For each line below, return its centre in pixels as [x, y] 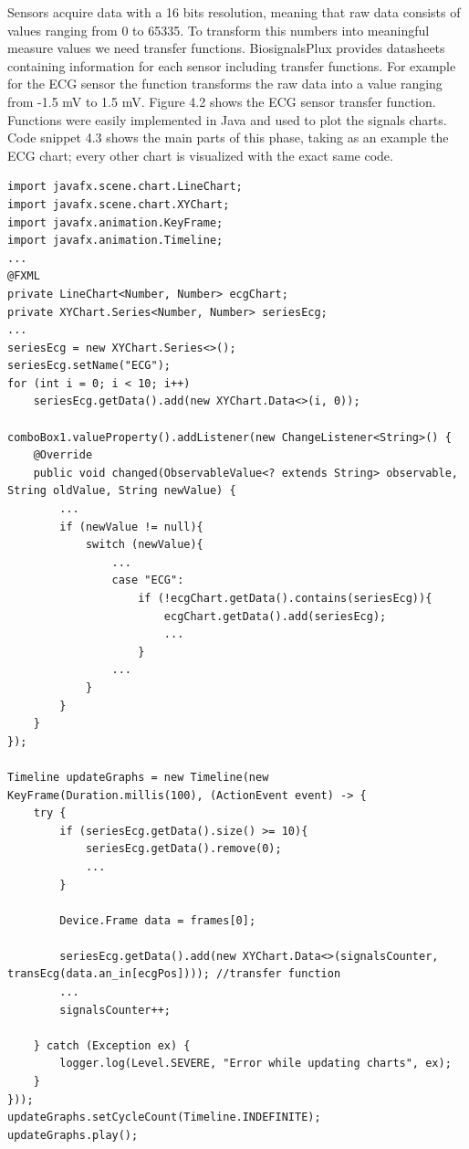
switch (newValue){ [144, 545]
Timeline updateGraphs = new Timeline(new [138, 777]
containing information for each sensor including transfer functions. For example [232, 65]
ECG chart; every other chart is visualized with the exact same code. [200, 155]
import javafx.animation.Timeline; [115, 241]
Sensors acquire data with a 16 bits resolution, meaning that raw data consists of [234, 12]
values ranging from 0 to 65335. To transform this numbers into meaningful [219, 30]
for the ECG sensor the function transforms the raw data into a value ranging [225, 84]
